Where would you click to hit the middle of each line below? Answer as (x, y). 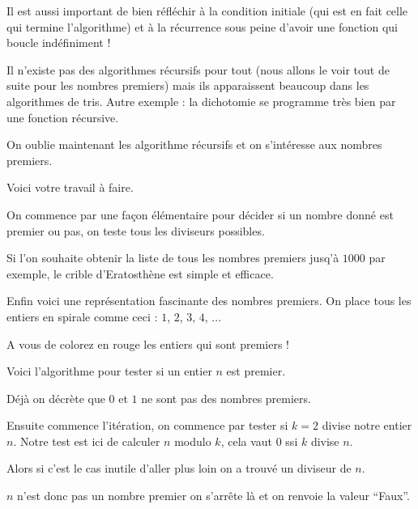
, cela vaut (247, 441)
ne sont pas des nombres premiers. (226, 398)
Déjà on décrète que (56, 398)
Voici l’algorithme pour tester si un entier (109, 371)
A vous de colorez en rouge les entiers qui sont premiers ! (148, 344)
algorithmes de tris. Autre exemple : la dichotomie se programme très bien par (201, 101)
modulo (193, 441)
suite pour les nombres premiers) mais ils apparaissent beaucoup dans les (188, 85)
